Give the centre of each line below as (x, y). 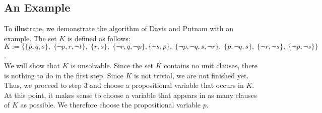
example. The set (30, 38)
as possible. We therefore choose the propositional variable (111, 105)
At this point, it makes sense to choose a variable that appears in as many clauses (131, 95)
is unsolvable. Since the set (112, 65)
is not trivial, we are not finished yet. (191, 75)
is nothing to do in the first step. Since (64, 75)
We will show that (32, 65)
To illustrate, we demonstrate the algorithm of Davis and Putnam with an (119, 28)
